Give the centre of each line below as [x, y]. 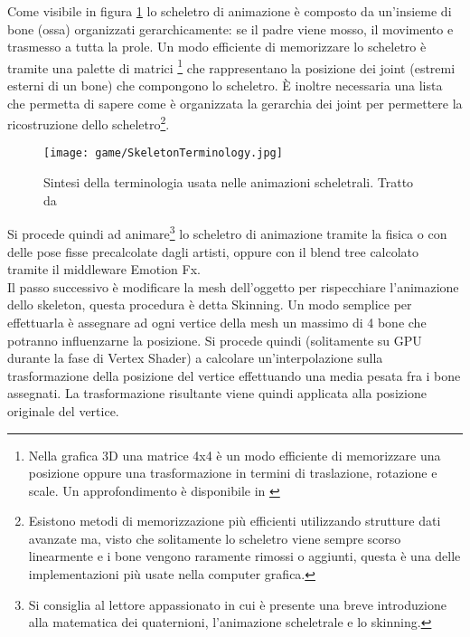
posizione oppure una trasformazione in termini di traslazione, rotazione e [233, 473]
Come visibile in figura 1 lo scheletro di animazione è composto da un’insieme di [230, 11]
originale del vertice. [63, 410]
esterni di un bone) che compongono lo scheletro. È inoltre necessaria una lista [225, 86]
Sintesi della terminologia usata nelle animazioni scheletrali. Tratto [229, 182]
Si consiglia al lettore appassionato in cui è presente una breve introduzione [237, 604]
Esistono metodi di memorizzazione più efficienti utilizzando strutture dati [235, 521]
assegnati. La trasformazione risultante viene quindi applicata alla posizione [217, 393]
